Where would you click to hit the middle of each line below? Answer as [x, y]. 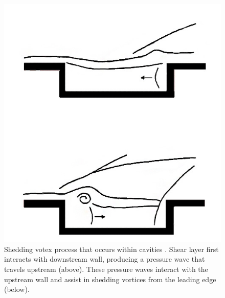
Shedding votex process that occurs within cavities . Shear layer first [111, 249]
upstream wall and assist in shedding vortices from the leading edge [110, 279]
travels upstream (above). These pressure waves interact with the [106, 269]
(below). [17, 289]
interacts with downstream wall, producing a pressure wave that [105, 259]
